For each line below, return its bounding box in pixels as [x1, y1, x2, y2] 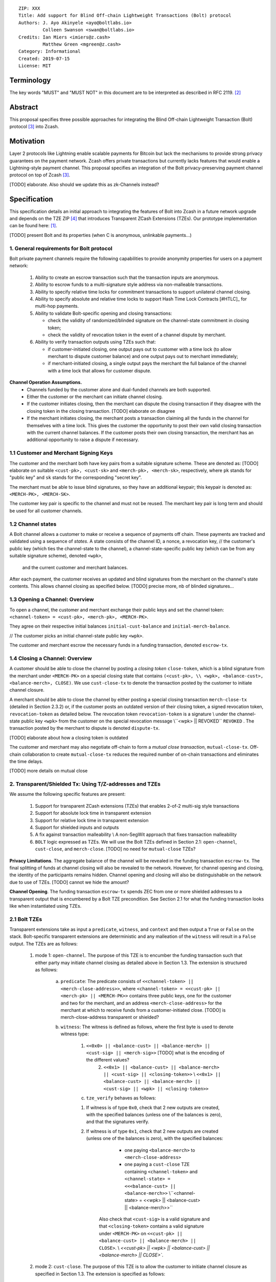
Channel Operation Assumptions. [9, 379, 82, 386]
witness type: [60, 1031, 89, 1037]
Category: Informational [18, 49, 81, 54]
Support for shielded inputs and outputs [35, 824, 119, 830]
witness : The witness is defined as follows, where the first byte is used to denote [60, 1024, 234, 1030]
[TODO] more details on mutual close [9, 768, 88, 774]
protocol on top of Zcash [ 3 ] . [9, 172, 71, 178]
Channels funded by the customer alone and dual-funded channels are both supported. [27, 386, 212, 392]
